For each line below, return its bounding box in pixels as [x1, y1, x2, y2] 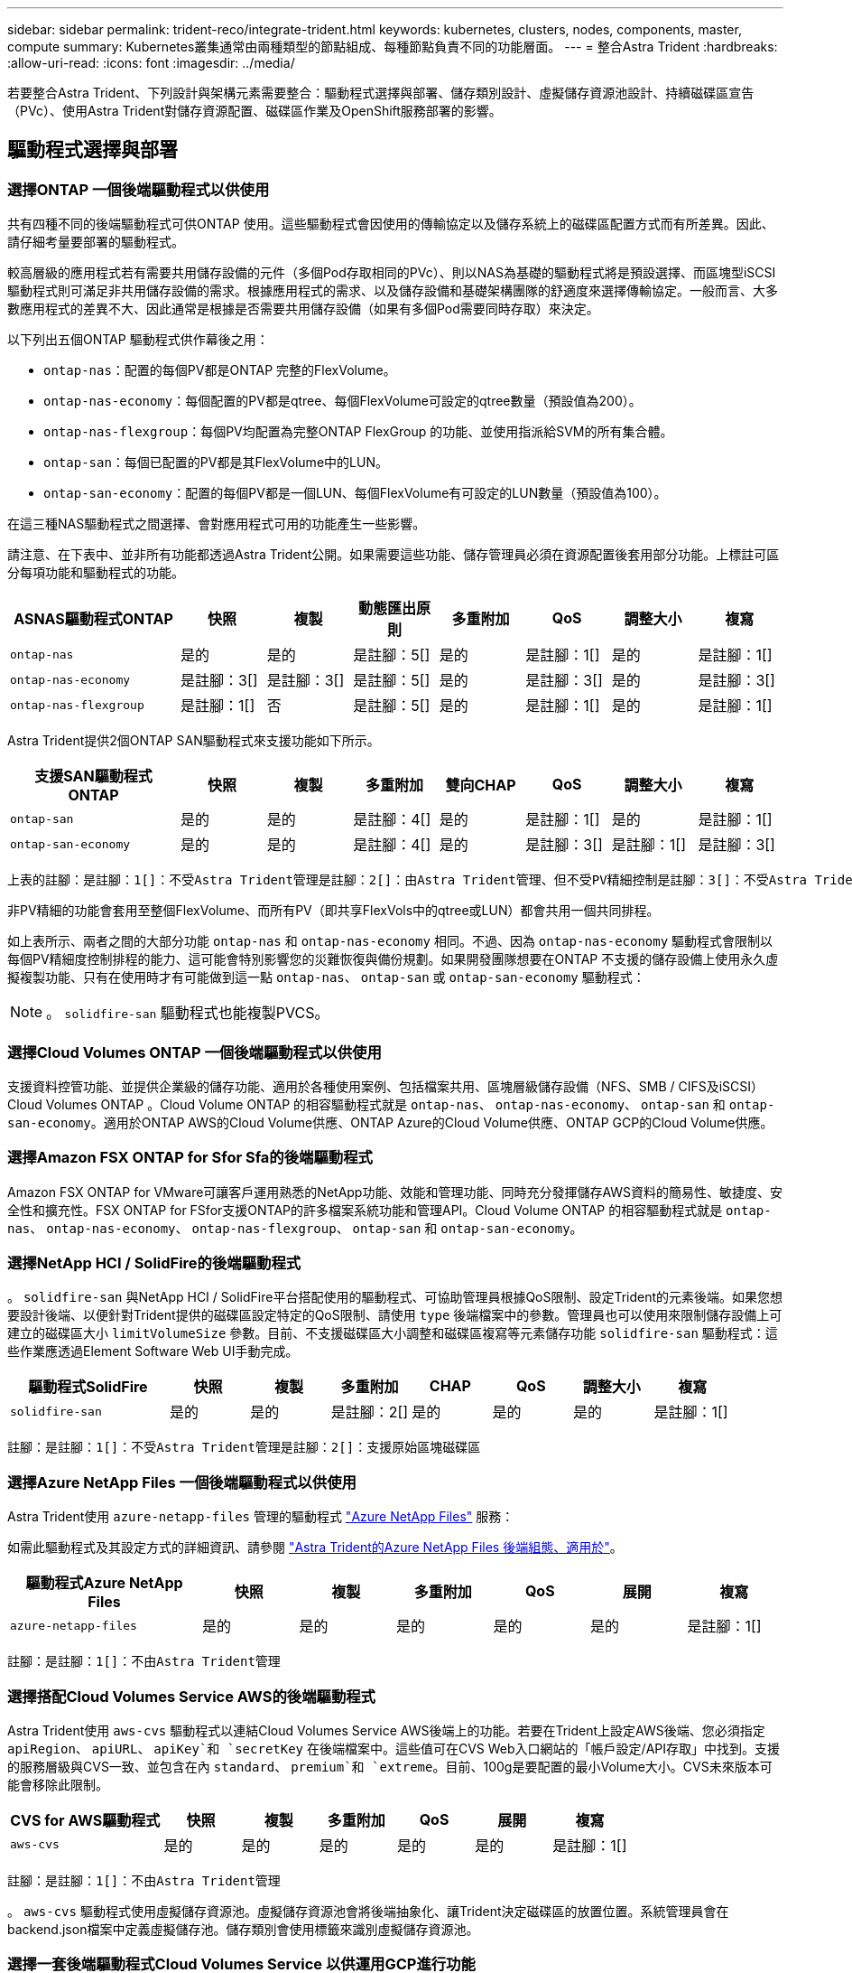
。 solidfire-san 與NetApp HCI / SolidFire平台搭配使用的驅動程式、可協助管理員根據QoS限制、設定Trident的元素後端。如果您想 [7, 1289, 783, 1305]
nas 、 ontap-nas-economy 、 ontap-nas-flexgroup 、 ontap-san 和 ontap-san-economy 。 [7, 1220, 583, 1236]
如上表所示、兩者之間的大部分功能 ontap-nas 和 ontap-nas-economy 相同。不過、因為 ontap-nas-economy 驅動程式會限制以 [7, 933, 773, 949]
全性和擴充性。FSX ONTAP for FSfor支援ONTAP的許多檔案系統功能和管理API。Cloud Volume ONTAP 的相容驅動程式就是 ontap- [7, 1202, 772, 1218]
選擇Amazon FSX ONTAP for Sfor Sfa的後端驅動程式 [7, 1148, 373, 1167]
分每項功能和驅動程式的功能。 [7, 565, 184, 581]
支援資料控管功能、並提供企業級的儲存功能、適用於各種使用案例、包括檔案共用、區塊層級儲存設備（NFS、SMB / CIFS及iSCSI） [7, 1078, 764, 1094]
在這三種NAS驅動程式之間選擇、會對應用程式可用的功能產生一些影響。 [7, 516, 426, 532]
